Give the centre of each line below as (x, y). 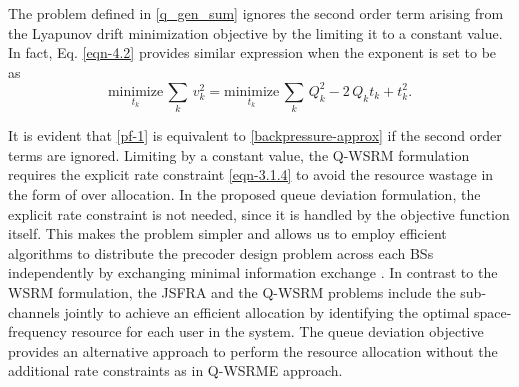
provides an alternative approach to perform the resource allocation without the (253, 350)
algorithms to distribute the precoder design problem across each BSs (221, 252)
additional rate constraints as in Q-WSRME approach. (175, 370)
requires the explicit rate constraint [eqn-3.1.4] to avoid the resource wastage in (251, 174)
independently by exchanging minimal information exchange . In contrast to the (253, 272)
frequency (37, 331)
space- (492, 311)
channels (34, 311)
